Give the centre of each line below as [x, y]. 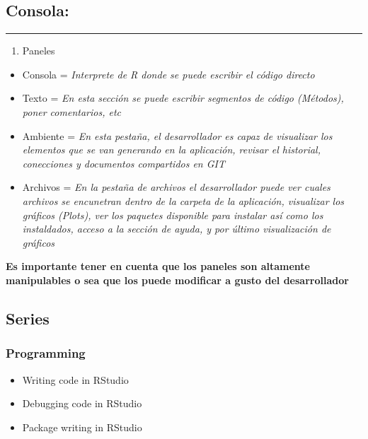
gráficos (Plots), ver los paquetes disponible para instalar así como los [173, 215]
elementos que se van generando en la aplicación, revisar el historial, [171, 150]
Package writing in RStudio [82, 427]
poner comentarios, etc [71, 111]
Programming [46, 353]
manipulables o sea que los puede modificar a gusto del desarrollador [177, 280]
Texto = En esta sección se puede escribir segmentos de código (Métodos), [183, 98]
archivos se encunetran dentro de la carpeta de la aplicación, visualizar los [183, 200]
